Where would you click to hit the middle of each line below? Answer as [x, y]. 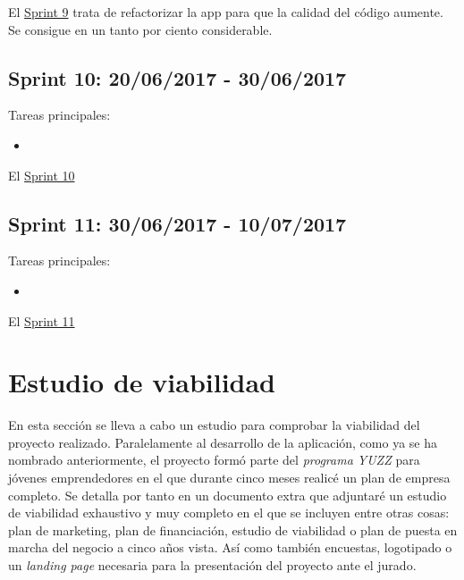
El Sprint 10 [42, 175]
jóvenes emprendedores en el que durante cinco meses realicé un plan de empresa [229, 478]
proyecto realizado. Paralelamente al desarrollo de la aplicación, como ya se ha [223, 442]
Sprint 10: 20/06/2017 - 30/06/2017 [177, 77]
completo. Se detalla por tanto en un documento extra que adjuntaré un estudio [228, 495]
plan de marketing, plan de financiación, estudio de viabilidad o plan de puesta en [233, 530]
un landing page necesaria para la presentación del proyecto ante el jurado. [212, 565]
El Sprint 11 [42, 320]
